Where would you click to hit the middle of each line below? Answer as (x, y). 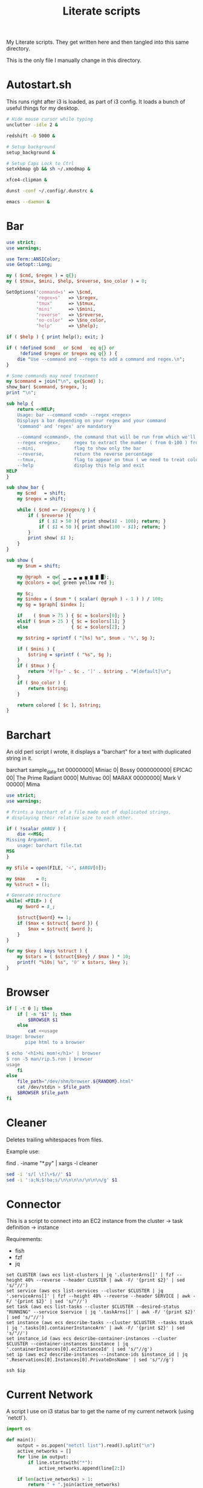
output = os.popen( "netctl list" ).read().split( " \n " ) (86, 1446)
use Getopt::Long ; (29, 265)
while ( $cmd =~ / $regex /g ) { (56, 510)
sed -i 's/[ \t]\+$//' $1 (39, 1174)
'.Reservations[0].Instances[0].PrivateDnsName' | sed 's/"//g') (90, 1360)
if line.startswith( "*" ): (61, 1463)
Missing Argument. (29, 840)
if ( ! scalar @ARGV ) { (36, 829)
